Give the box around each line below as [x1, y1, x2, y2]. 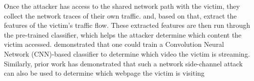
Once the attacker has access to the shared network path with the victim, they [4, 1, 240, 11]
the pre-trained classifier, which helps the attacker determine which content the [4, 29, 242, 40]
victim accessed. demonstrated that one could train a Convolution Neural [4, 39, 224, 49]
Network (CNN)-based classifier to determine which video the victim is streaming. [4, 48, 250, 59]
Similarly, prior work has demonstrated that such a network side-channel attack [4, 58, 243, 68]
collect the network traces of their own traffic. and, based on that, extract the [4, 10, 237, 20]
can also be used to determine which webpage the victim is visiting [4, 68, 205, 78]
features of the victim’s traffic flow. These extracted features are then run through [4, 20, 251, 30]
